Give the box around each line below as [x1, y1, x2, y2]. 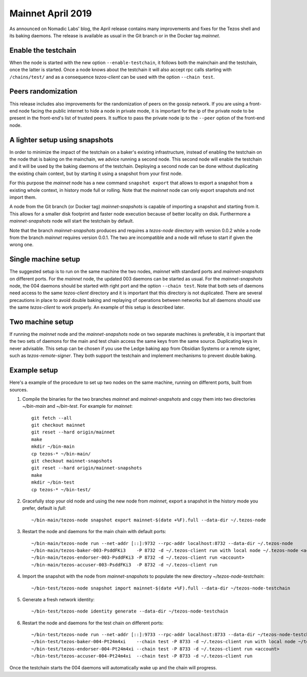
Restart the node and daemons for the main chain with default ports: [22, 529, 166, 535]
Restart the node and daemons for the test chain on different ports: [22, 620, 164, 626]
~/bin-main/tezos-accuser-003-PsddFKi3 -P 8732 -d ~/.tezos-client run [31, 562, 217, 567]
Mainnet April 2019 [9, 8, 92, 19]
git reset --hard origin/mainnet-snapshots [31, 465, 142, 471]
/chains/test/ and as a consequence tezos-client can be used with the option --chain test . [9, 74, 215, 80]
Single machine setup [9, 255, 80, 264]
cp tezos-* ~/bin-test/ [31, 487, 91, 492]
